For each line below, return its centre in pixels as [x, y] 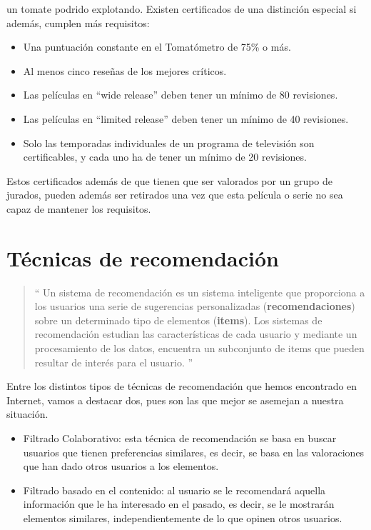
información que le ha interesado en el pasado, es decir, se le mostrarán [179, 504]
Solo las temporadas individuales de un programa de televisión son [169, 142]
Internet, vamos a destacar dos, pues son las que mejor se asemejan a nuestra [175, 400]
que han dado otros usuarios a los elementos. [121, 466]
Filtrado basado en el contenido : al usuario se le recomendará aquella [174, 490]
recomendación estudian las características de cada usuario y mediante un [196, 334]
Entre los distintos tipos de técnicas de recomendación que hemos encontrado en [182, 386]
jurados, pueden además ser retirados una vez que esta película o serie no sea [175, 195]
